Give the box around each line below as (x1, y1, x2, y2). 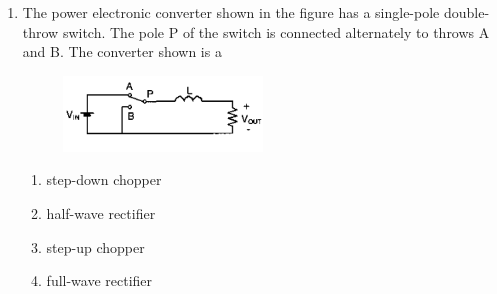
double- (443, 2, 490, 22)
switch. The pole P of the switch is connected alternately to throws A (62, 21, 490, 42)
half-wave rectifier (46, 202, 156, 223)
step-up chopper (46, 236, 145, 257)
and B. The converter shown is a (22, 41, 222, 62)
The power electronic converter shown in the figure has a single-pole (22, 2, 440, 22)
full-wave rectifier (46, 270, 153, 291)
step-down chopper (46, 169, 162, 190)
